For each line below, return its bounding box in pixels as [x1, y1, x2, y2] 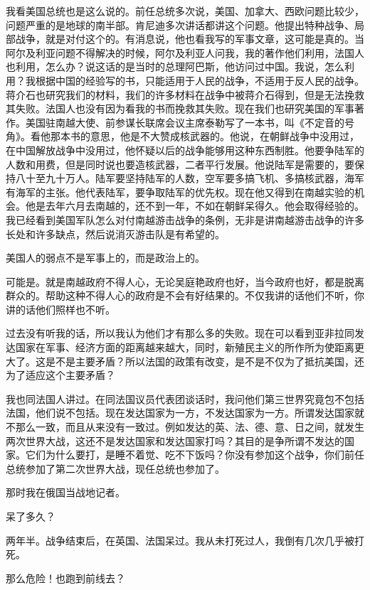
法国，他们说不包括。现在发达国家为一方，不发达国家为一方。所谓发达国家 [6, 405, 354, 420]
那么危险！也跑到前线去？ [6, 570, 125, 585]
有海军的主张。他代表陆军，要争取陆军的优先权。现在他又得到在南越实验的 [6, 184, 354, 199]
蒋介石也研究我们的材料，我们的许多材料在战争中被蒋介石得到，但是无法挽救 [6, 87, 364, 102]
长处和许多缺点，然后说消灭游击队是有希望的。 [6, 226, 225, 241]
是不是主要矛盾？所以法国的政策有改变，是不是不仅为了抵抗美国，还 [45, 353, 364, 368]
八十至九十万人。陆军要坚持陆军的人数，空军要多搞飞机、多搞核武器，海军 [15, 171, 364, 186]
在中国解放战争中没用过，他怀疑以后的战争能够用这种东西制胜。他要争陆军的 [6, 142, 364, 157]
